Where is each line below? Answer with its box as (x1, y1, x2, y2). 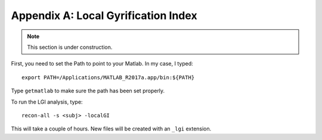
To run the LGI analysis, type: (11, 98, 83, 105)
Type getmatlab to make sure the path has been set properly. (11, 87, 165, 95)
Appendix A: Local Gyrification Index (11, 9, 197, 22)
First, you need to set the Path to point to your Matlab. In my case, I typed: (11, 60, 193, 67)
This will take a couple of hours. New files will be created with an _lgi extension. (11, 125, 212, 132)
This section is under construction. (27, 43, 113, 51)
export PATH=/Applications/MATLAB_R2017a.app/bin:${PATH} (21, 74, 195, 80)
